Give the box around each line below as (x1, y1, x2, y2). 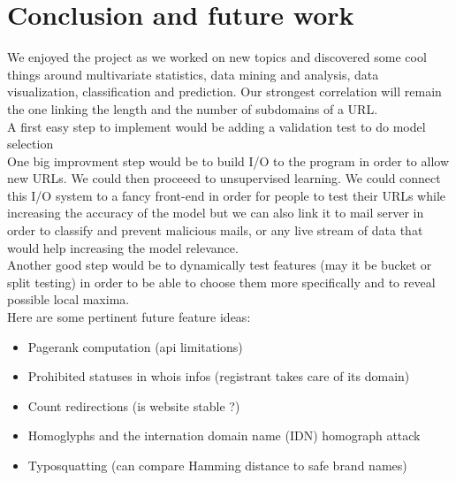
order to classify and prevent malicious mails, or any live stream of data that (7, 221, 423, 240)
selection (7, 134, 54, 153)
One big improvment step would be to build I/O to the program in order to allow (7, 151, 450, 170)
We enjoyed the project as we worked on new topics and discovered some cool (7, 48, 427, 66)
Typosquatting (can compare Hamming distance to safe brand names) (27, 456, 407, 474)
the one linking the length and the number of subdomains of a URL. (7, 99, 378, 118)
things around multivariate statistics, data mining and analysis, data (7, 65, 379, 83)
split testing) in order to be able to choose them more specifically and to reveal (7, 272, 436, 291)
